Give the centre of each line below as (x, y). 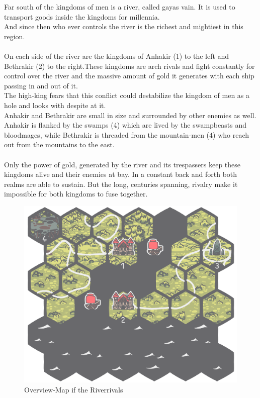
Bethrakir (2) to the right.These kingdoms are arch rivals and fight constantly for (129, 66)
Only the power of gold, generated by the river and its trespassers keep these (122, 164)
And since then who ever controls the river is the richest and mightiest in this (124, 26)
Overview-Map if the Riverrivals (74, 390)
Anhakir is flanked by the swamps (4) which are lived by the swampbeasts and (125, 125)
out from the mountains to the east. (59, 144)
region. (15, 36)
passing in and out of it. (41, 85)
